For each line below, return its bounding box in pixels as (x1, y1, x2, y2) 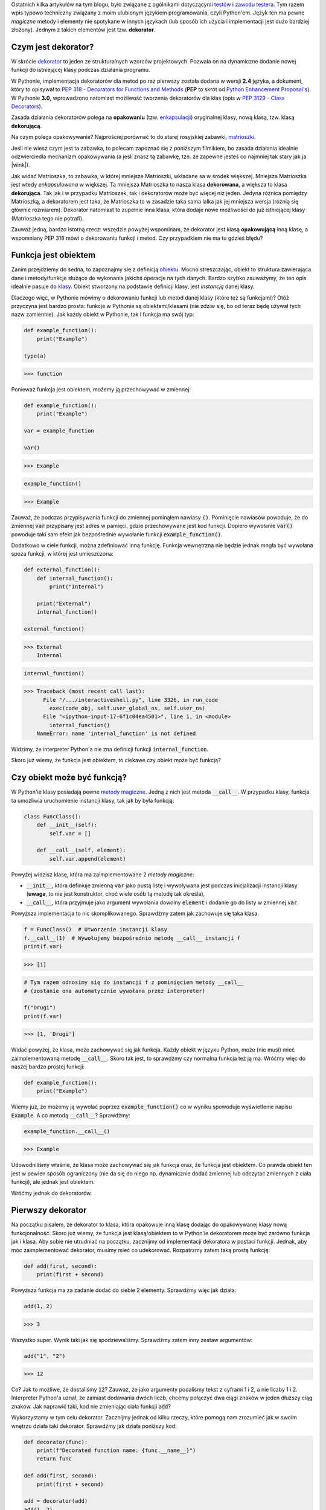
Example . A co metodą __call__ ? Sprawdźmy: (11, 1111, 131, 1119)
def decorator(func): (24, 1438, 88, 1445)
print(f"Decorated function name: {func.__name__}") (36, 1447, 196, 1454)
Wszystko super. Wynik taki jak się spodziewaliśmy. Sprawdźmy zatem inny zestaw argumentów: (11, 1336, 253, 1343)
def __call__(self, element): (36, 847, 126, 854)
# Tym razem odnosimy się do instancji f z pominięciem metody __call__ (24, 979, 244, 986)
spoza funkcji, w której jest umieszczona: (11, 550, 114, 557)
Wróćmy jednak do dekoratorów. (11, 1189, 92, 1197)
